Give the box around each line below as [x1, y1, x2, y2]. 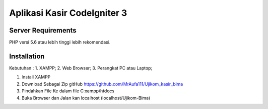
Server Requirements [9, 26, 77, 35]
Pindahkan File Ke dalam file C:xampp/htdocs [21, 88, 115, 94]
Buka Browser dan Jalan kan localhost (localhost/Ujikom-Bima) [21, 95, 151, 101]
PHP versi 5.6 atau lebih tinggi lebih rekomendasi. [9, 39, 111, 45]
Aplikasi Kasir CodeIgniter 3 [9, 7, 128, 18]
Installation [9, 52, 45, 60]
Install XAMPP [21, 74, 51, 80]
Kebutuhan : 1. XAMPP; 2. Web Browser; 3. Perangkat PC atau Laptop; [9, 65, 152, 71]
